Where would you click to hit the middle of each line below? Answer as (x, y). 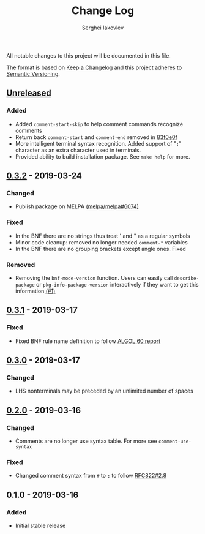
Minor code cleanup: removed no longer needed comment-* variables (101, 242)
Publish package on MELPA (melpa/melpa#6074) (77, 206)
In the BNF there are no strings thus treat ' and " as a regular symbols (103, 236)
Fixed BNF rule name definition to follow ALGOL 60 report (88, 341)
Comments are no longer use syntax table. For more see (86, 441)
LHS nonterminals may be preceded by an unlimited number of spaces (104, 391)
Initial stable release (40, 525)
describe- (187, 278)
